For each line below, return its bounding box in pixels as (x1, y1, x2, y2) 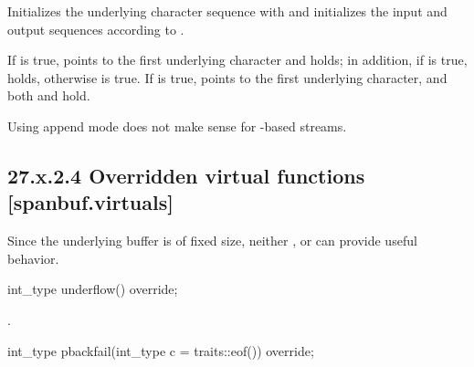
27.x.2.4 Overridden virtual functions (7, 161, 365, 189)
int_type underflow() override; (7, 279, 178, 299)
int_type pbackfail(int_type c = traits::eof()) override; (7, 341, 314, 360)
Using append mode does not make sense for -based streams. (7, 116, 347, 135)
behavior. (7, 248, 59, 267)
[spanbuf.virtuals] (7, 188, 174, 216)
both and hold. (7, 86, 90, 105)
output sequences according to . (7, 19, 184, 38)
